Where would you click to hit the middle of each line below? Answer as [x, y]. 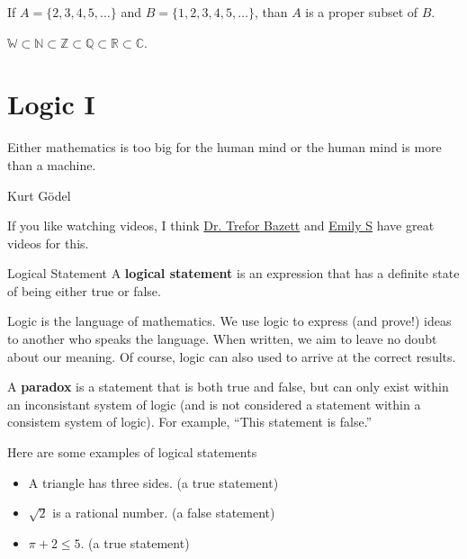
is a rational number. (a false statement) [164, 513]
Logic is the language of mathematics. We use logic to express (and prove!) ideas [229, 321]
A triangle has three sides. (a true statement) [153, 482]
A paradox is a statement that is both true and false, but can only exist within [228, 387]
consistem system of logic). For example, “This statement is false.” [190, 422]
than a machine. [52, 164]
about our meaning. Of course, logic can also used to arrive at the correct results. [232, 356]
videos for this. [48, 243]
